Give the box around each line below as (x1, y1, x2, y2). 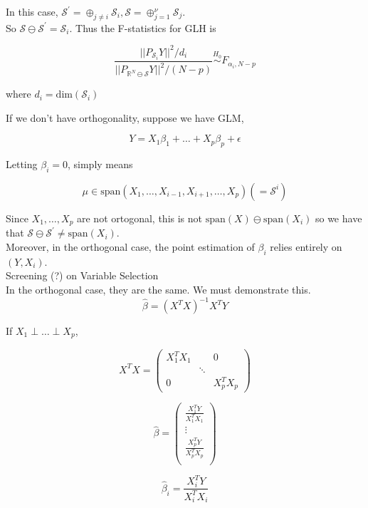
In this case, (6, 4, 58, 19)
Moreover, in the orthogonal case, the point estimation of (6, 239, 255, 254)
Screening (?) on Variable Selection (6, 268, 159, 283)
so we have (315, 210, 362, 225)
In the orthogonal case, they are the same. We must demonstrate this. (6, 281, 311, 296)
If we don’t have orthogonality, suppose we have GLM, (6, 110, 244, 125)
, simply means (67, 157, 133, 172)
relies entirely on (270, 239, 342, 254)
